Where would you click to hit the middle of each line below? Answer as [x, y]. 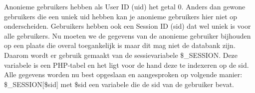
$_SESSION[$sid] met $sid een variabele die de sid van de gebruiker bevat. [119, 84]
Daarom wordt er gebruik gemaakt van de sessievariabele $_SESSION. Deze [121, 55]
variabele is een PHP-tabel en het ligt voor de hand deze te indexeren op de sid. [127, 65]
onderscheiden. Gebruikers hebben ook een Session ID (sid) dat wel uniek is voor [127, 26]
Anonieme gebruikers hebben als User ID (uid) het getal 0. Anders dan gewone [125, 6]
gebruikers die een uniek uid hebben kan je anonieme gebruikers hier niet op [121, 16]
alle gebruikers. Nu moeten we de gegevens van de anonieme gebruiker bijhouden [127, 35]
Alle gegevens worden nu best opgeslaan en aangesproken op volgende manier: [123, 74]
